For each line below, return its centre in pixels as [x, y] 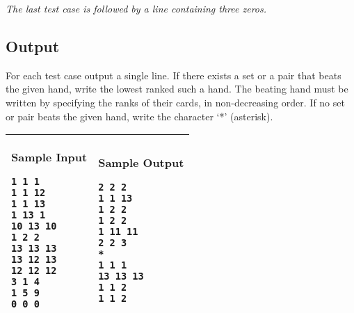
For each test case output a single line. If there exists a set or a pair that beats [174, 75]
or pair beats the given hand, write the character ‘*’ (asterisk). [139, 116]
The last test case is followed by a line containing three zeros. [136, 8]
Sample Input [49, 157]
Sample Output [141, 163]
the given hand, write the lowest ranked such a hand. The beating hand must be [177, 89]
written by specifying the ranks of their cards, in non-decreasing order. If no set [175, 102]
